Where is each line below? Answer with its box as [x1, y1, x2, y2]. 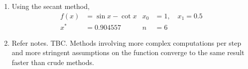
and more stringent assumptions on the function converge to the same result [11, 47, 245, 58]
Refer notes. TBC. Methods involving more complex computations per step [11, 37, 242, 48]
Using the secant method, [11, 1, 90, 11]
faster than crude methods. [11, 57, 94, 67]
